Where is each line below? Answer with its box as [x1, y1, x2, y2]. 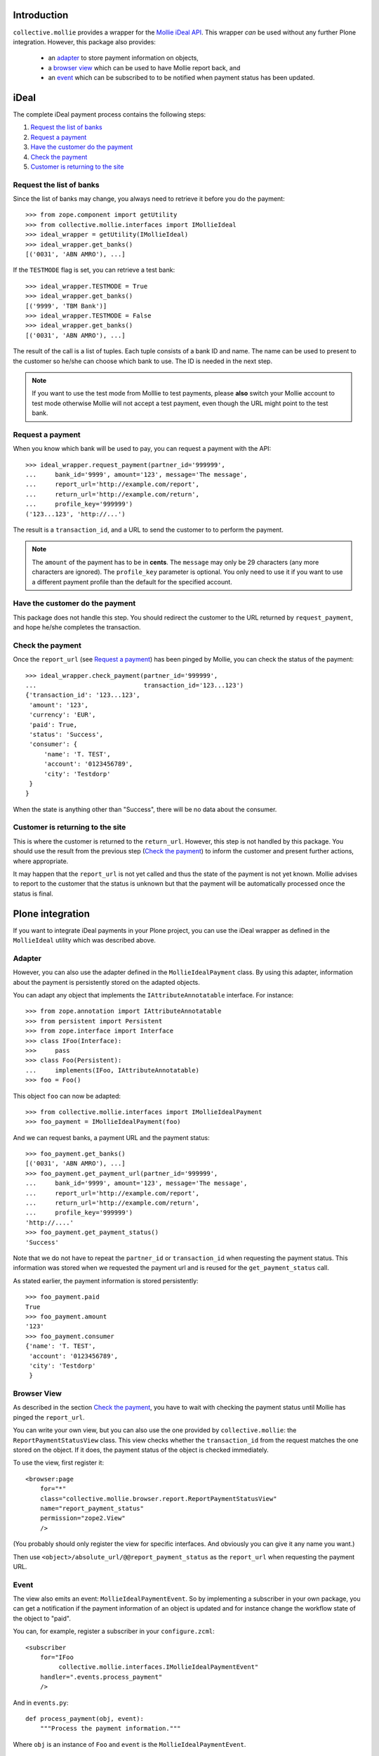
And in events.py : [13, 1698, 69, 1707]
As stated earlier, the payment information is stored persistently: [13, 1276, 199, 1285]
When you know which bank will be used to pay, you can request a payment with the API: [13, 445, 272, 453]
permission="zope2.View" [39, 1514, 126, 1522]
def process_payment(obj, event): [25, 1715, 144, 1722]
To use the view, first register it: [13, 1458, 105, 1467]
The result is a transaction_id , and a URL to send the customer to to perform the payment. [13, 525, 284, 534]
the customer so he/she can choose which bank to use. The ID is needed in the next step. [13, 357, 273, 365]
